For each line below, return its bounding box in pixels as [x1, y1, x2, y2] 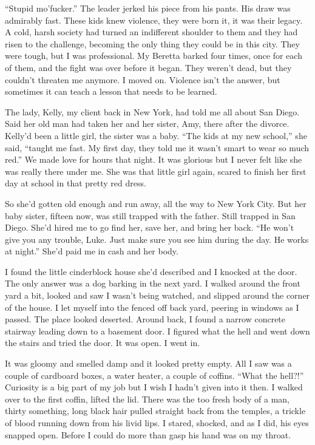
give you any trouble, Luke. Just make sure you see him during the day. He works [5, 233, 309, 245]
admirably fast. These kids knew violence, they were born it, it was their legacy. [5, 13, 303, 26]
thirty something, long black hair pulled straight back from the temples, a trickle [5, 404, 306, 417]
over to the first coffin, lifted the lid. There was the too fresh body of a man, [5, 392, 290, 405]
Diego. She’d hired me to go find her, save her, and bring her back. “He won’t [5, 221, 294, 234]
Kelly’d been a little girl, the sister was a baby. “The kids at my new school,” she [5, 129, 307, 141]
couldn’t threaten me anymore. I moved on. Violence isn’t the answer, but [5, 73, 280, 86]
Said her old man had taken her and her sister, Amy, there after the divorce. [5, 117, 290, 130]
